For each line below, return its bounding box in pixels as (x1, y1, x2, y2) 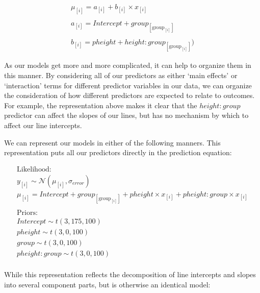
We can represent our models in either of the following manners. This (4, 137, 221, 148)
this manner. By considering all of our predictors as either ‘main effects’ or (4, 69, 238, 80)
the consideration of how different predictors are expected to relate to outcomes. (4, 90, 255, 101)
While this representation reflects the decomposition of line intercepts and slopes (4, 269, 256, 280)
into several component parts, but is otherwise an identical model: (4, 279, 211, 289)
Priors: (17, 209, 38, 217)
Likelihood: (17, 165, 51, 173)
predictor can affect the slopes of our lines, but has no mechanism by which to (4, 110, 249, 120)
